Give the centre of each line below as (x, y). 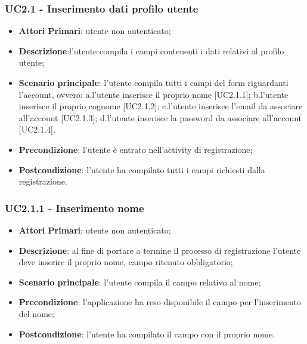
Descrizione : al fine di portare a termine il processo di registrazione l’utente (160, 250)
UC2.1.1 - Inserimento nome (75, 208)
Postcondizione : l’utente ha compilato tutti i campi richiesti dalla (142, 169)
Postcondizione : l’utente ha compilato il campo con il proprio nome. (147, 334)
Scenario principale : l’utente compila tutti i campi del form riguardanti (153, 82)
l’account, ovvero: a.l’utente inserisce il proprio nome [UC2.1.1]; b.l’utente (153, 94)
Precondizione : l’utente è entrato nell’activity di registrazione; (136, 149)
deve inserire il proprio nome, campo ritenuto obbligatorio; (126, 262)
